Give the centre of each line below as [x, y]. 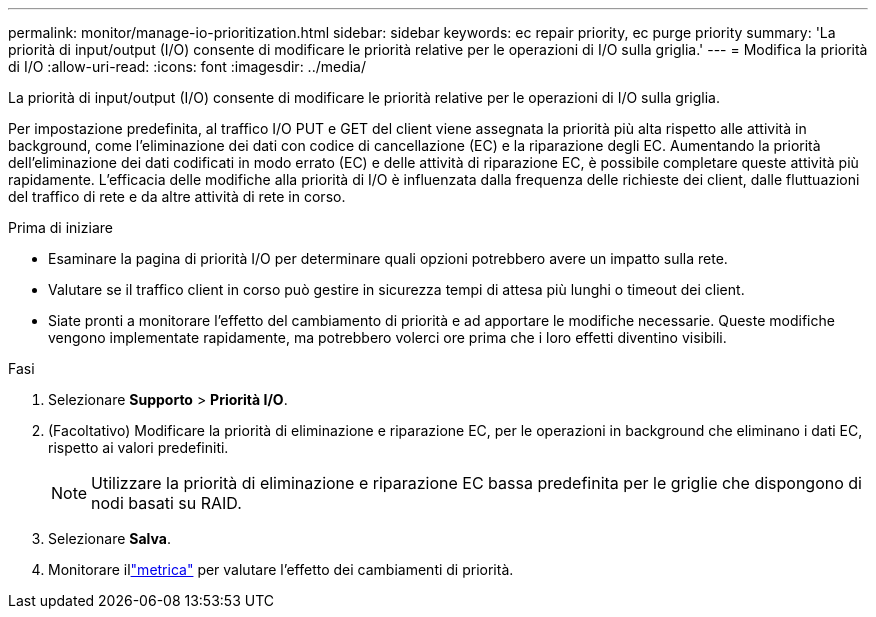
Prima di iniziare [60, 227]
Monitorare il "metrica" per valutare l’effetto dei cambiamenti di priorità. [281, 569]
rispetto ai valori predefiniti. [138, 447]
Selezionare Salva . [109, 538]
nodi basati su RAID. [166, 503]
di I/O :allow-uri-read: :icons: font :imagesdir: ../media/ [187, 66]
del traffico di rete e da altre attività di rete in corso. [177, 196]
